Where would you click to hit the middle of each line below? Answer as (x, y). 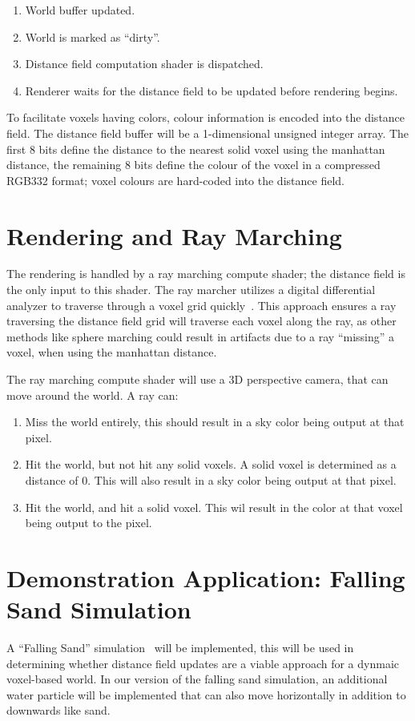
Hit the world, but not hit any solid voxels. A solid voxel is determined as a (211, 464)
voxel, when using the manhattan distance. (112, 352)
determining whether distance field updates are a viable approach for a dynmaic (203, 663)
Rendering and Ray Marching (174, 235)
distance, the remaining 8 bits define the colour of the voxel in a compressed (193, 165)
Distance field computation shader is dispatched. (144, 64)
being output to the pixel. (89, 523)
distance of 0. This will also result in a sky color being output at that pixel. (211, 480)
